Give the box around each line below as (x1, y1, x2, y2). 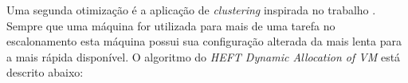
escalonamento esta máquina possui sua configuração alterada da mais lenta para (6, 33, 402, 49)
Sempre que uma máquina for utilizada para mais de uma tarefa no (6, 17, 335, 34)
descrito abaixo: (6, 64, 84, 81)
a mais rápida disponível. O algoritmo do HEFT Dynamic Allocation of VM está (6, 48, 401, 65)
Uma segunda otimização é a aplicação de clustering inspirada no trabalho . (6, 2, 376, 18)
